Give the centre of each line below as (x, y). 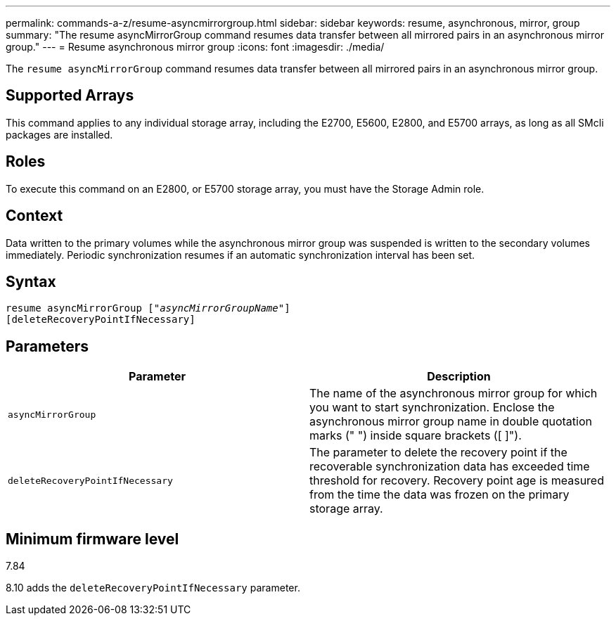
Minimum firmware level (92, 539)
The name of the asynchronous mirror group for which (454, 393)
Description (459, 377)
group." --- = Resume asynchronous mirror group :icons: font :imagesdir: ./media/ (195, 47)
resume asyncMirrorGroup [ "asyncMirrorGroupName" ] (148, 308)
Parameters (47, 346)
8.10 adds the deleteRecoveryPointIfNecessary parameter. (153, 588)
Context (34, 216)
